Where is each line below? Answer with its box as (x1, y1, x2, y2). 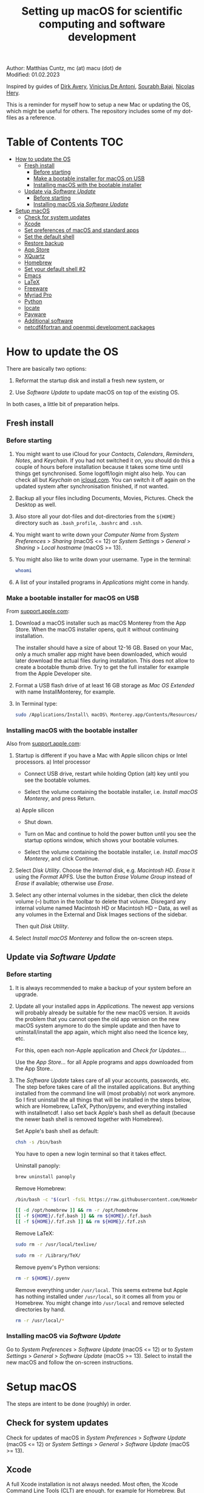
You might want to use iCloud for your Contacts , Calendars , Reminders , (15, 450, 194, 457)
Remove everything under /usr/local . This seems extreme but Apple (15, 1286, 188, 1293)
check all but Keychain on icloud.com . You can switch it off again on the (15, 476, 195, 483)
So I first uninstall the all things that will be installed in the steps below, (15, 1096, 192, 1103)
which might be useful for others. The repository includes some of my (6, 108, 181, 115)
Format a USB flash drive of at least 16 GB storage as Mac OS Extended (15, 681, 195, 689)
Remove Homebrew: (15, 1184, 67, 1192)
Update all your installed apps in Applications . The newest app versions (15, 1002, 194, 1010)
